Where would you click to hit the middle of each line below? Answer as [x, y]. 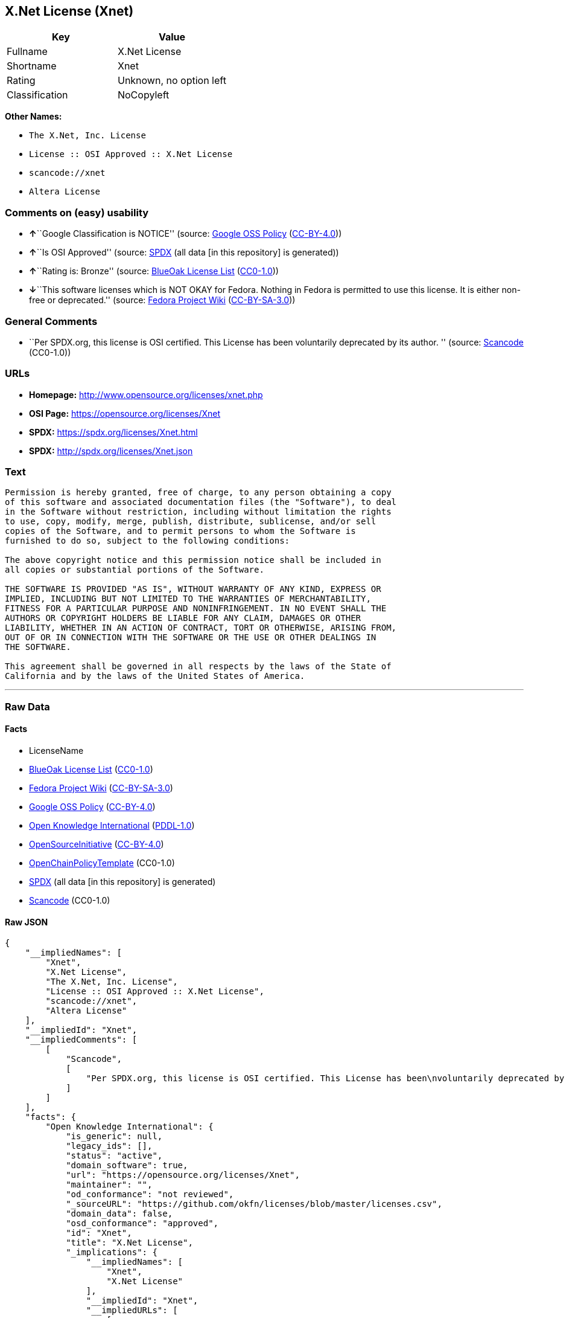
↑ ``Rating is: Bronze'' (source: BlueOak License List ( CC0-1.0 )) [154, 271]
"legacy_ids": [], [109, 1146]
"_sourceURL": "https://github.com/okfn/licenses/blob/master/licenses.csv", [254, 1204]
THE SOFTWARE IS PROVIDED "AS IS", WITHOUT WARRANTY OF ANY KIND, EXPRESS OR [193, 589]
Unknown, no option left [172, 81]
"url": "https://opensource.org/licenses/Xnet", [183, 1175]
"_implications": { [112, 1252]
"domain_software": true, [127, 1165]
